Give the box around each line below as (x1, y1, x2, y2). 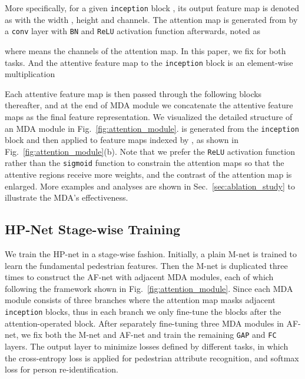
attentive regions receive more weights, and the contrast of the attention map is (5, 168, 292, 181)
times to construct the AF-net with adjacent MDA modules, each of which (5, 271, 274, 283)
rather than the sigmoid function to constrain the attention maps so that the (5, 157, 284, 169)
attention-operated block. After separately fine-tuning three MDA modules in (5, 317, 284, 329)
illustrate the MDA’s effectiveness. (5, 191, 128, 204)
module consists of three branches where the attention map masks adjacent (5, 294, 276, 306)
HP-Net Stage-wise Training (5, 220, 181, 238)
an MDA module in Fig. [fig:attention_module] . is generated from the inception (5, 122, 299, 134)
